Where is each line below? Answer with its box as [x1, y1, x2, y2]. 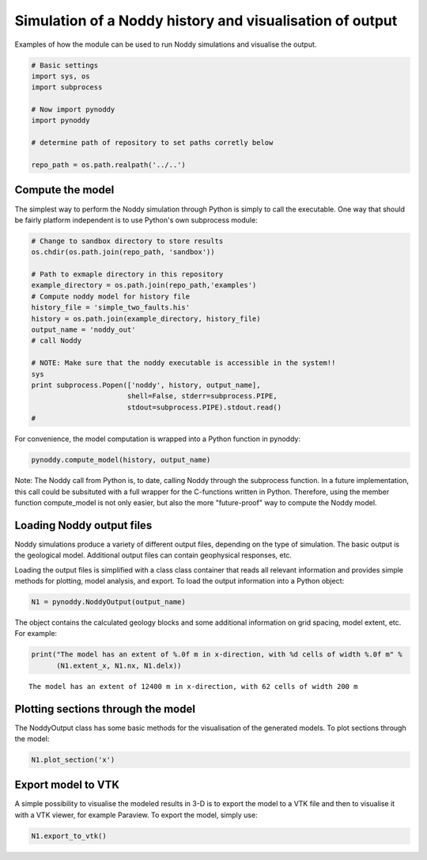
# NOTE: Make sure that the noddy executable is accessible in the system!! [31, 359, 336, 367]
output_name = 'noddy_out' [31, 325, 136, 334]
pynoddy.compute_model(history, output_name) [31, 455, 211, 465]
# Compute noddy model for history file [31, 291, 190, 301]
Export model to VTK [14, 778, 120, 792]
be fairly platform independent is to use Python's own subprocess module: [14, 215, 258, 225]
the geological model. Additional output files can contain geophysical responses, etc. [14, 550, 293, 560]
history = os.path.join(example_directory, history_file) [31, 314, 261, 323]
